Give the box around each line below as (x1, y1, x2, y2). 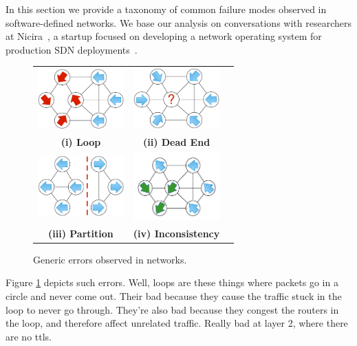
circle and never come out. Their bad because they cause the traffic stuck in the (6, 289, 342, 303)
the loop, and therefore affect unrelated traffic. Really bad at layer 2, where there (6, 316, 348, 330)
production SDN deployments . (6, 42, 138, 56)
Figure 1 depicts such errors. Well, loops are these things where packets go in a (6, 275, 338, 290)
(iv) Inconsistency (133, 226, 220, 240)
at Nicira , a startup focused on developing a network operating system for (6, 29, 322, 43)
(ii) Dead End (142, 135, 210, 149)
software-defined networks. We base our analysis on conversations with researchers (6, 15, 351, 30)
